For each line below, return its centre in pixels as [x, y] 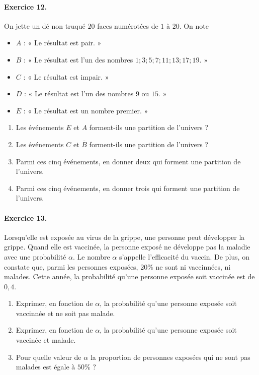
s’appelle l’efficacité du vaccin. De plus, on [184, 256]
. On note [194, 25]
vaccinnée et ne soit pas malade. [65, 313]
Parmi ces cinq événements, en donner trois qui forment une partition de [128, 188]
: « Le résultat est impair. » [66, 76]
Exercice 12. [26, 6]
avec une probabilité [35, 256]
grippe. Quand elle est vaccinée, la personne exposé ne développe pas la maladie [127, 247]
